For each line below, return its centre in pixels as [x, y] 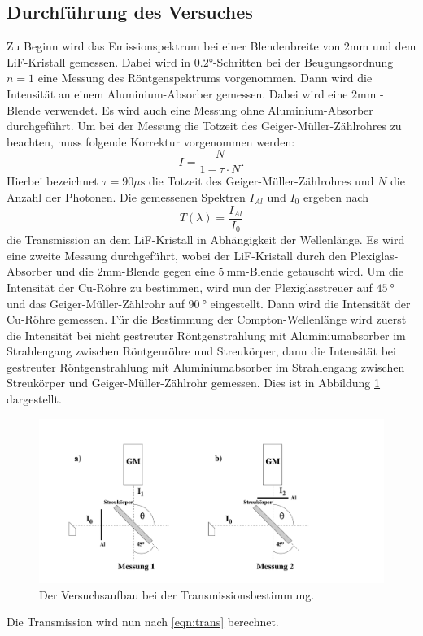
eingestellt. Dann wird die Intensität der [310, 303]
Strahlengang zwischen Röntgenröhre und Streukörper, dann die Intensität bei [201, 351]
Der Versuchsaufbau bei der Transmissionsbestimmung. [177, 594]
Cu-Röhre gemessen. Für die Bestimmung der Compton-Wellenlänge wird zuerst [207, 319]
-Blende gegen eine [168, 271]
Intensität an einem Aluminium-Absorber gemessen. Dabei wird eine [177, 93]
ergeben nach [336, 197]
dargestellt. [34, 399]
